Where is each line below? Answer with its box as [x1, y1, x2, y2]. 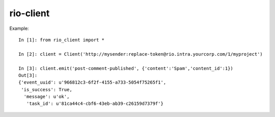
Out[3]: [18, 72, 38, 78]
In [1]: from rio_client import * [18, 37, 104, 43]
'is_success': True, [21, 87, 72, 92]
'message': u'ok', [23, 94, 70, 100]
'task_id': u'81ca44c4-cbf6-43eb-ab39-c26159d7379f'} [26, 101, 164, 106]
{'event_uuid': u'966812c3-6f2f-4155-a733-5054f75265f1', [18, 80, 167, 86]
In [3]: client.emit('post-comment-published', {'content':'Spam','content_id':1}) [18, 65, 234, 71]
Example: [9, 25, 29, 31]
